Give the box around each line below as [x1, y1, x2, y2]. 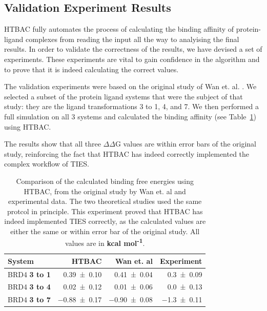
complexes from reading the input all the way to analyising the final [26, 33, 239, 44]
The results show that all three [4, 138, 101, 149]
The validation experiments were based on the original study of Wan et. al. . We [4, 81, 257, 92]
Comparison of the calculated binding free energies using [16, 175, 194, 186]
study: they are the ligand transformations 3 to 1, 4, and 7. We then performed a [4, 101, 259, 112]
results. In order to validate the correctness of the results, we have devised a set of [4, 44, 262, 54]
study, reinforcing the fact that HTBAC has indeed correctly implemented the [4, 148, 250, 159]
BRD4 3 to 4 [8, 281, 51, 292]
